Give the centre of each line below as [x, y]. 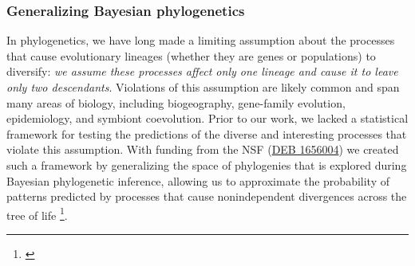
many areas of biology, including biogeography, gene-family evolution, [176, 102]
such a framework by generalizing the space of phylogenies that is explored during [207, 164]
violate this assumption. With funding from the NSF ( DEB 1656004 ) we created [203, 149]
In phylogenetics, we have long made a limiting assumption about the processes [201, 40]
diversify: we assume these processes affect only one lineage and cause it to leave [202, 71]
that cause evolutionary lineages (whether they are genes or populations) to [191, 55]
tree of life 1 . [37, 213]
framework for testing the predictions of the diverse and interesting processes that [207, 133]
